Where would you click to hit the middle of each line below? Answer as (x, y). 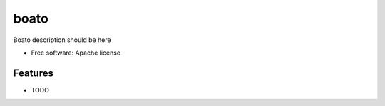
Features (33, 73)
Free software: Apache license (76, 53)
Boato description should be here (62, 40)
